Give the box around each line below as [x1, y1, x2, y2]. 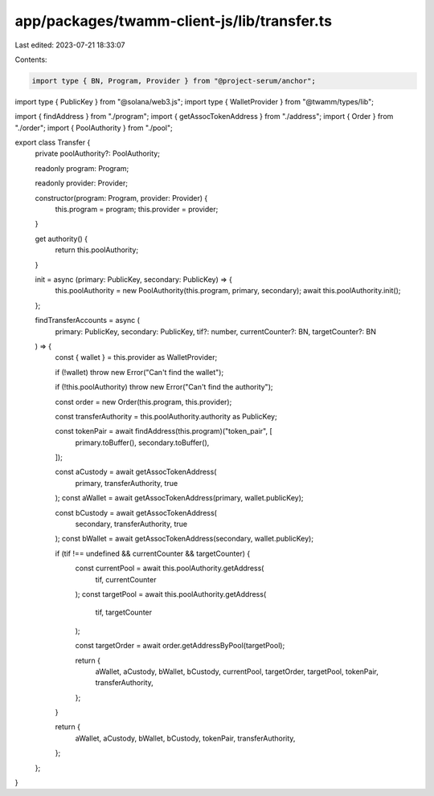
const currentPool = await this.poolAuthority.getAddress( [75, 563, 264, 574]
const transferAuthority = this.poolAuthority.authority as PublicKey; [55, 411, 277, 421]
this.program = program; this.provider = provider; [55, 205, 219, 214]
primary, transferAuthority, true [75, 478, 178, 488]
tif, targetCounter [95, 607, 153, 618]
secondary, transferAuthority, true [75, 519, 188, 529]
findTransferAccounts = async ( [35, 316, 141, 325]
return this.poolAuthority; [55, 245, 139, 255]
